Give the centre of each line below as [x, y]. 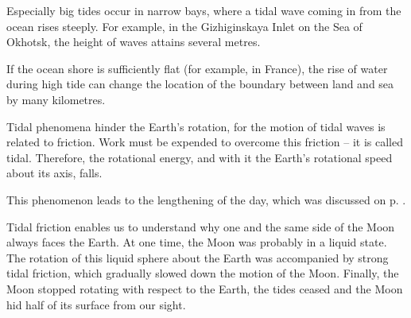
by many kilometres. [56, 99]
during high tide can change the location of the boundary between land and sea [200, 84]
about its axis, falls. [54, 173]
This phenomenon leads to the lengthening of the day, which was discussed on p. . [206, 199]
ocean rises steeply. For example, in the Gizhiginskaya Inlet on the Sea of [184, 26]
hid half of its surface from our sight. [96, 304]
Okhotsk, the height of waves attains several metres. [134, 42]
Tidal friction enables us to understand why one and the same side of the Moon [201, 226]
